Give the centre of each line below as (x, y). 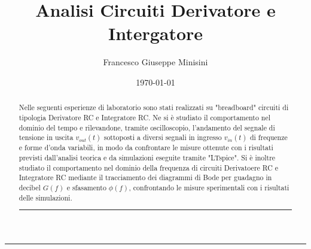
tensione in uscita (46, 137)
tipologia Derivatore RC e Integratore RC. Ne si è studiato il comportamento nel (145, 117)
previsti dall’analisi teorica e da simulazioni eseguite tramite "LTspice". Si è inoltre (147, 157)
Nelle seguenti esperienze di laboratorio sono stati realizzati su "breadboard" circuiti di (154, 107)
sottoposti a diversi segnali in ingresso (163, 137)
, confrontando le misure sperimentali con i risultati (209, 187)
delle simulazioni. (45, 197)
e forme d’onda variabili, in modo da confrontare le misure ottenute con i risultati (146, 148)
